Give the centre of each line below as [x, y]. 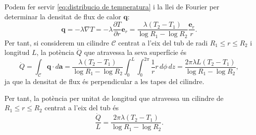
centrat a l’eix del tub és [81, 108]
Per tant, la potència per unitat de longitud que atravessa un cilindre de [114, 98]
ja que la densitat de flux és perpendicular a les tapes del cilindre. [104, 81]
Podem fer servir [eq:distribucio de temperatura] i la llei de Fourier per [112, 6]
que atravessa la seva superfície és [135, 52]
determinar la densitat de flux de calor [63, 16]
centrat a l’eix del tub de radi [163, 42]
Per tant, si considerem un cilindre [57, 42]
